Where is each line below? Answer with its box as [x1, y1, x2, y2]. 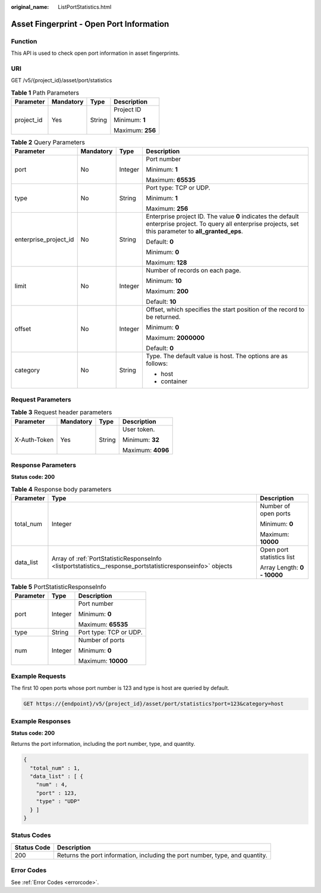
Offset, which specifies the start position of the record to [146, 306, 305, 314]
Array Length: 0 [260, 564, 304, 572]
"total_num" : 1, [30, 764, 80, 771]
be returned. [146, 313, 181, 321]
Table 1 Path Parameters [11, 88, 80, 97]
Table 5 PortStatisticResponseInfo [11, 583, 106, 591]
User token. [122, 425, 155, 433]
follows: [146, 359, 168, 368]
